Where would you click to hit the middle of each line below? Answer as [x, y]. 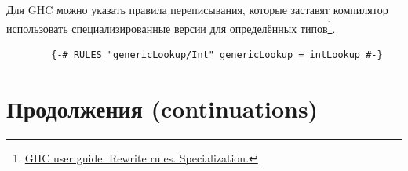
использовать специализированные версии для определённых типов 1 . [171, 27]
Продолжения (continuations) [162, 108]
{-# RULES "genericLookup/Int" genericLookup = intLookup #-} [217, 55]
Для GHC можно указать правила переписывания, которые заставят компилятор [197, 9]
